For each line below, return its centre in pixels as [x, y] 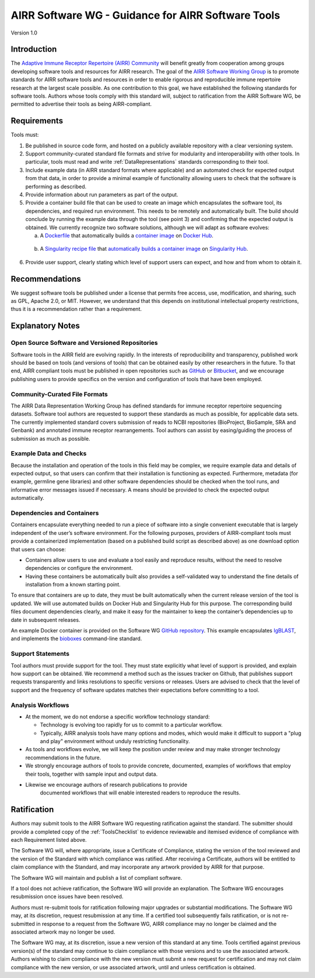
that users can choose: [38, 549]
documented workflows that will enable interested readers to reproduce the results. [140, 793]
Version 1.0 [24, 33]
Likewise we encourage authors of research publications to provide [106, 785]
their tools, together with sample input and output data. [91, 774]
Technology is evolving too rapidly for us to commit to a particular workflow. [131, 725]
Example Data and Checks [49, 454]
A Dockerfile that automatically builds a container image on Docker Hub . [127, 236]
